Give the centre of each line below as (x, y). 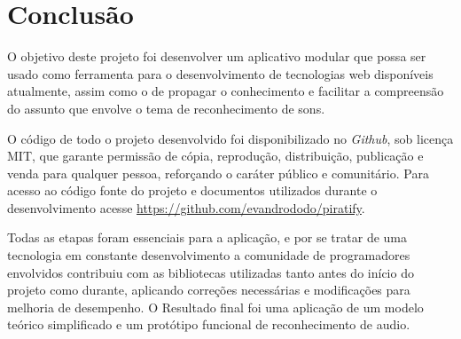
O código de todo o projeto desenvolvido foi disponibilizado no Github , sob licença (230, 138)
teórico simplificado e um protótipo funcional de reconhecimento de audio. (209, 324)
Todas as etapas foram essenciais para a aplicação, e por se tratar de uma (207, 237)
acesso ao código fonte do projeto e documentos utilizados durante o (192, 190)
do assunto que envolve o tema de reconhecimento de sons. (166, 108)
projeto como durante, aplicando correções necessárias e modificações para (209, 290)
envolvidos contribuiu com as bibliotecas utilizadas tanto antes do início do (211, 272)
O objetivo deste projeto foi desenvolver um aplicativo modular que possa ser (217, 56)
